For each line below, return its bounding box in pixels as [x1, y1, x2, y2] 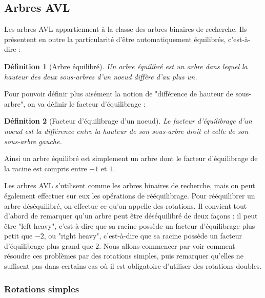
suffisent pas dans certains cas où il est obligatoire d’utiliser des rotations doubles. [4, 261, 262, 271]
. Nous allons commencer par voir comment [99, 240, 235, 251]
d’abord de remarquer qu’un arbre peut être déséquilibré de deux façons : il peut [4, 210, 258, 221]
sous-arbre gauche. [4, 135, 62, 146]
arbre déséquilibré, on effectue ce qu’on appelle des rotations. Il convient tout [4, 200, 247, 211]
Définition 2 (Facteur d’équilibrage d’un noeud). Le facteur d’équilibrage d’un [4, 115, 252, 126]
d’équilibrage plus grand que [4, 240, 93, 251]
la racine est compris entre [4, 163, 87, 173]
